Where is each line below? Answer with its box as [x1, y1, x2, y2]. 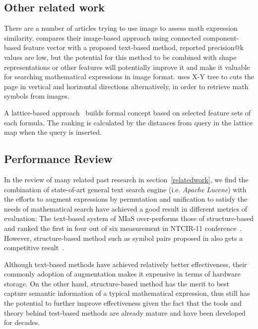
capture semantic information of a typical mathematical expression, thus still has [4, 288, 250, 298]
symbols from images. [4, 91, 69, 101]
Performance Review [4, 151, 113, 166]
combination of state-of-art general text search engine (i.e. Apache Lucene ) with [4, 184, 247, 194]
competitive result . [4, 242, 64, 253]
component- [203, 32, 239, 43]
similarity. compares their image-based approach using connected [4, 32, 201, 43]
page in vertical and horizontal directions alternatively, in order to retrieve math [4, 81, 249, 91]
